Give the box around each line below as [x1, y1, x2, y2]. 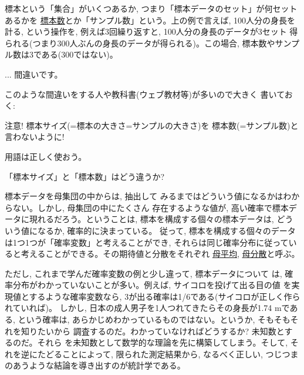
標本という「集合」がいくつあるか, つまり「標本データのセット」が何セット [5, 2, 298, 14]
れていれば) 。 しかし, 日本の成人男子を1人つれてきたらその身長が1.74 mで [5, 302, 290, 314]
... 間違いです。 [5, 68, 63, 80]
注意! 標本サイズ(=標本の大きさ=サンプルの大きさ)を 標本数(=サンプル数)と [5, 119, 299, 131]
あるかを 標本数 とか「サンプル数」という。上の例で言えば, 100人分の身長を [5, 14, 295, 26]
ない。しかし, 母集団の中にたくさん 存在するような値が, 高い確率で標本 [12, 201, 289, 213]
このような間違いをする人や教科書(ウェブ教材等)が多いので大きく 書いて [5, 88, 285, 100]
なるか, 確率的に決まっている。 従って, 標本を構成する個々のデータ [37, 224, 296, 236]
